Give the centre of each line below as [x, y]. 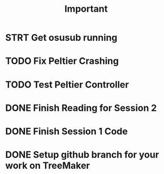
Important [86, 9]
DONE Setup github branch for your [82, 155]
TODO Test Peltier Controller [67, 84]
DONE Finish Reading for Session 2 [81, 108]
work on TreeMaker [48, 166]
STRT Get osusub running [61, 38]
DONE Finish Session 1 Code [67, 131]
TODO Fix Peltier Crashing [62, 61]
